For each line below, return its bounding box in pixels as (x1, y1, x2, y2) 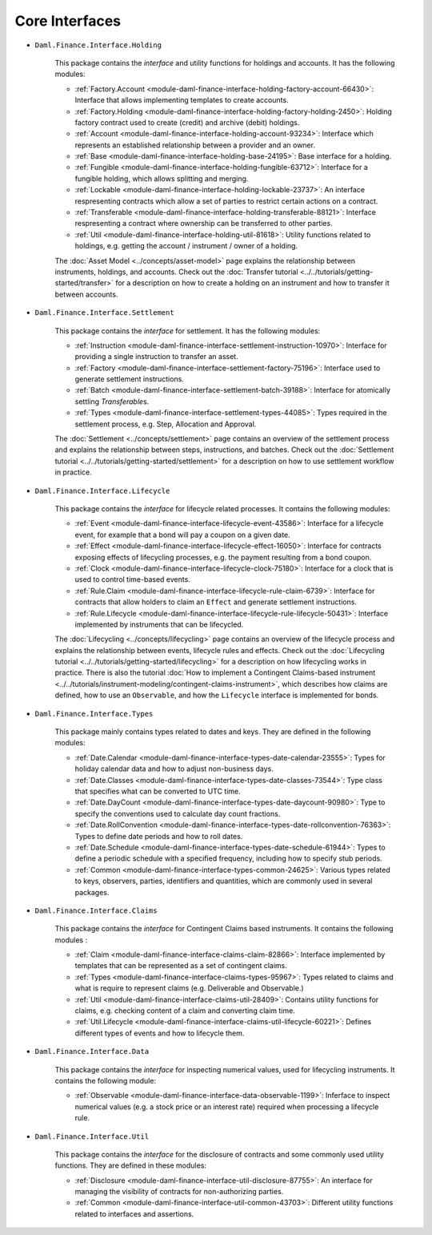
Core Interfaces (14, 12, 122, 30)
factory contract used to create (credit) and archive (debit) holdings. (74, 117, 300, 127)
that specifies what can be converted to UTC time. (74, 786, 242, 796)
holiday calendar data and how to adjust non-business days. (74, 764, 274, 773)
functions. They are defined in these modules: (54, 1160, 207, 1170)
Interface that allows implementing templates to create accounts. (74, 95, 289, 105)
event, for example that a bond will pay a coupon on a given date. (74, 530, 291, 539)
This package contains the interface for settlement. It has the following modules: (54, 325, 321, 336)
